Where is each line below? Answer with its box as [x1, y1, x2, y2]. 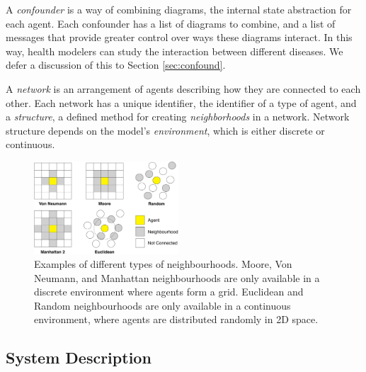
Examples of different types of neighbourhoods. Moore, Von [34, 257, 292, 271]
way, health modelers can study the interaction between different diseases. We [6, 43, 343, 58]
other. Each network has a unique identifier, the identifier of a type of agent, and [6, 95, 357, 110]
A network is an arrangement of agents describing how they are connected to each [6, 81, 361, 96]
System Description [6, 346, 151, 368]
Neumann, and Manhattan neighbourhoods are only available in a [34, 270, 320, 285]
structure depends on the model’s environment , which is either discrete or [6, 123, 325, 137]
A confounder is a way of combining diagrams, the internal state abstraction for [6, 2, 352, 16]
